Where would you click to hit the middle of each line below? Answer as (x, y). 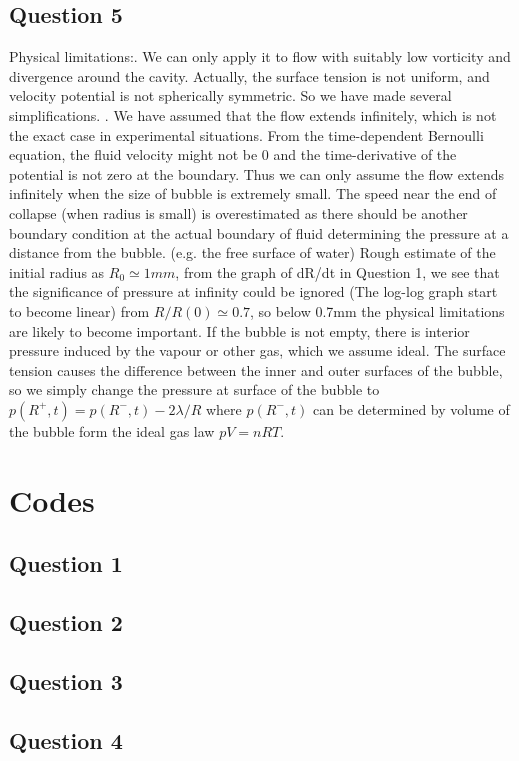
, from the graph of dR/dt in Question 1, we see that (337, 271)
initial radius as (57, 271)
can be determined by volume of (411, 408)
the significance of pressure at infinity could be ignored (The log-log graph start (253, 291)
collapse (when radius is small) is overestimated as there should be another (238, 212)
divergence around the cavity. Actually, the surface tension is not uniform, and (249, 75)
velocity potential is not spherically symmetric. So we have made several (230, 95)
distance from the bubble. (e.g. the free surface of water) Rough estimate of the (252, 252)
